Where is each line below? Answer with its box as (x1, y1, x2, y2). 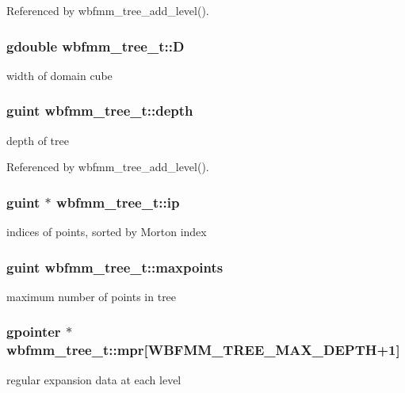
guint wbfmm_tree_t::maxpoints (6, 257, 224, 277)
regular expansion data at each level (6, 371, 181, 387)
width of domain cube (6, 67, 113, 83)
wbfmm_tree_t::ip (56, 192, 180, 212)
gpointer (6, 322, 61, 341)
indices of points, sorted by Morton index (6, 223, 207, 240)
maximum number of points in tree (6, 288, 177, 304)
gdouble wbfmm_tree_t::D (6, 36, 185, 55)
